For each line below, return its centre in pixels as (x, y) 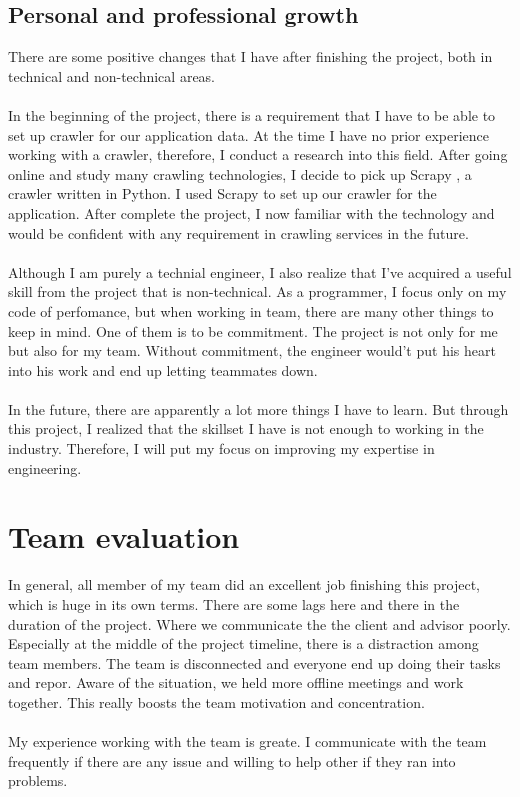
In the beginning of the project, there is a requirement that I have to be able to (252, 114)
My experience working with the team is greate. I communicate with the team (247, 741)
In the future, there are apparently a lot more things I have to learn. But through (258, 408)
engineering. (45, 467)
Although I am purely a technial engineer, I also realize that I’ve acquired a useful (260, 271)
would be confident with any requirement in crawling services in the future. (238, 232)
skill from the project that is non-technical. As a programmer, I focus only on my (257, 291)
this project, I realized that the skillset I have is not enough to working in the (246, 428)
